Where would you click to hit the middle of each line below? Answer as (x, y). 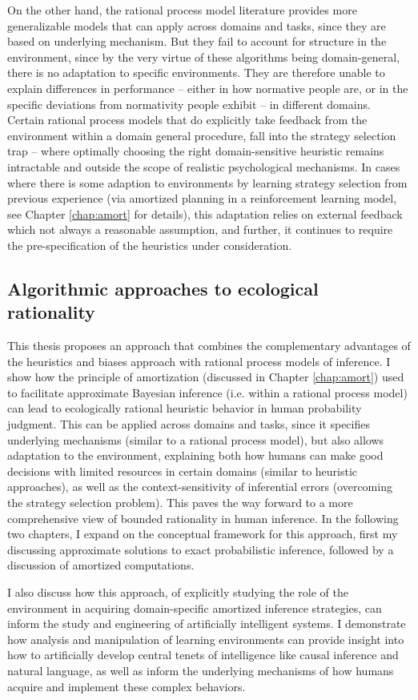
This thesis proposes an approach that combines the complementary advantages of (209, 346)
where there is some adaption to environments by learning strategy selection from (207, 182)
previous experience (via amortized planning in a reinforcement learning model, (202, 198)
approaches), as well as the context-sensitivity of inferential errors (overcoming (200, 487)
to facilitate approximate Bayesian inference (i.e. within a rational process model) (207, 392)
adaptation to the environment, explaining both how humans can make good (195, 455)
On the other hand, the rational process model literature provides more (182, 10)
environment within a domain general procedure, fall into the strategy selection (202, 135)
